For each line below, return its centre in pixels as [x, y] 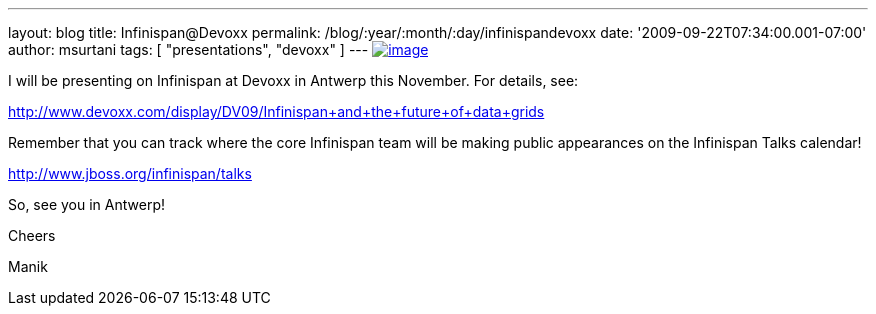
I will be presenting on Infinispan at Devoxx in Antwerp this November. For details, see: [293, 80]
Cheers [32, 235]
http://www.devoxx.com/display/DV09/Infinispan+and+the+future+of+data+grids [276, 111]
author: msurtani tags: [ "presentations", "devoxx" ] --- [188, 49]
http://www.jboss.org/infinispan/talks [130, 173]
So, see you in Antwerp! [86, 204]
